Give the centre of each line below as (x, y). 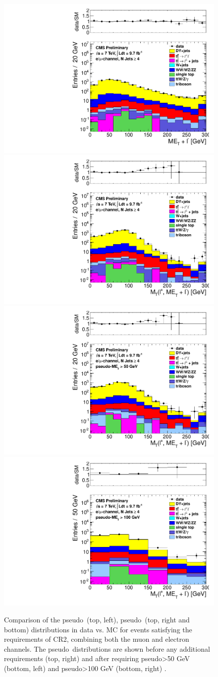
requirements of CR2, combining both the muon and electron (97, 639)
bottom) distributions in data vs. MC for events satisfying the (98, 629)
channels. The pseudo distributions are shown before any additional (107, 648)
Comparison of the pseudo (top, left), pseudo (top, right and (97, 619)
